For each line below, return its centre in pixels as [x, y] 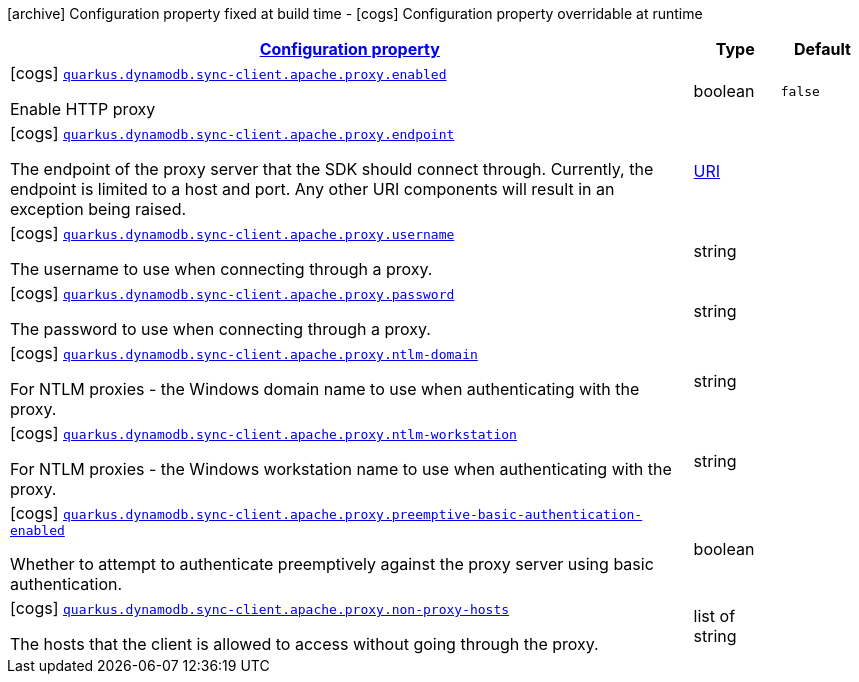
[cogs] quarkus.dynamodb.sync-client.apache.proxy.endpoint [232, 133]
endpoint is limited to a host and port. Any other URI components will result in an [312, 189]
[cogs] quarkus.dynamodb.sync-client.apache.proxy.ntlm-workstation [263, 433]
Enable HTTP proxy [83, 109]
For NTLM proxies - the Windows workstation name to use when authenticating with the [341, 469]
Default [822, 49]
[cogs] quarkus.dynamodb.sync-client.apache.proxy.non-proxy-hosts [260, 608]
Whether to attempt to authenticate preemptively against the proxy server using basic [332, 564]
